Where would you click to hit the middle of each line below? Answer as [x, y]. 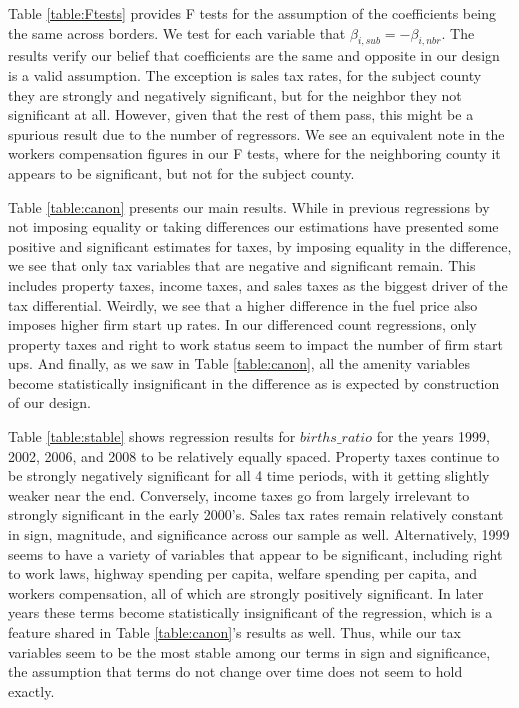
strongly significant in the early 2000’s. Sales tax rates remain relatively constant [256, 514]
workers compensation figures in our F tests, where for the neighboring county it [254, 153]
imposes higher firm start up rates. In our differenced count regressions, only [242, 324]
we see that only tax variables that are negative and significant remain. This [242, 265]
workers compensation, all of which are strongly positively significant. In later [246, 592]
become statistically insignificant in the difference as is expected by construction [254, 382]
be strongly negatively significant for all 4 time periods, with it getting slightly [249, 475]
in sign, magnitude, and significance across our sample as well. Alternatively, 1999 [259, 534]
